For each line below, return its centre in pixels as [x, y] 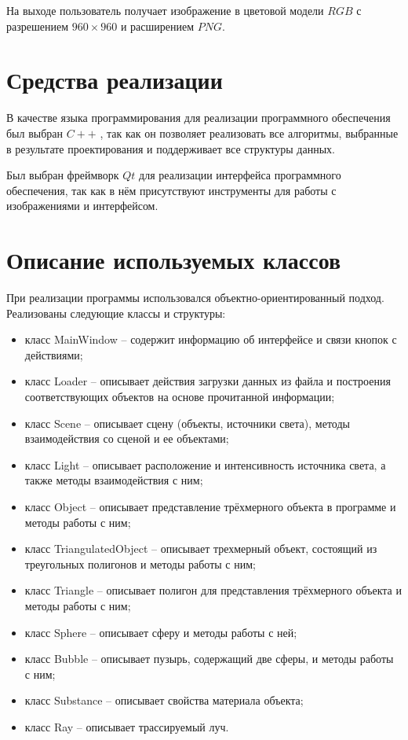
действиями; [54, 354]
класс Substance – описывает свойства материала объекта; [164, 700]
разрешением [38, 26]
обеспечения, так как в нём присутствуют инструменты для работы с [171, 190]
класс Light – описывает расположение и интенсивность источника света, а [205, 464]
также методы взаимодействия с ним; [114, 480]
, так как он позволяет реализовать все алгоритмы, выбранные [249, 133]
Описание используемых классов [174, 260]
